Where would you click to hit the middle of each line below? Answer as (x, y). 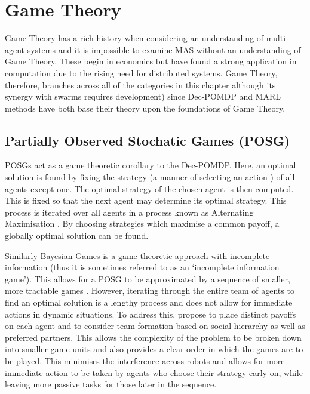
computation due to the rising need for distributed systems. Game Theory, (141, 73)
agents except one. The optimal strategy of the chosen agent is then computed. (149, 188)
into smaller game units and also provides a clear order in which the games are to (154, 349)
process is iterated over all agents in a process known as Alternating (129, 212)
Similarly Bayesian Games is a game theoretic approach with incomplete (137, 255)
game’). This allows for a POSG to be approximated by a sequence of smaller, (148, 278)
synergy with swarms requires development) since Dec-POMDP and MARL (143, 96)
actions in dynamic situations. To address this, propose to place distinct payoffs (151, 314)
